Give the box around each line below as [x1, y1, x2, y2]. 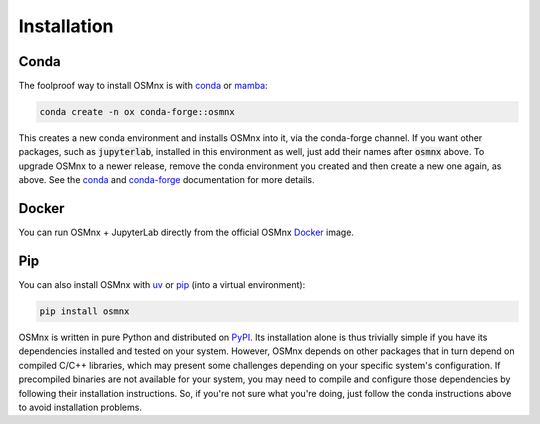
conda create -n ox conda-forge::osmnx [39, 106, 235, 118]
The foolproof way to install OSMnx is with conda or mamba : [18, 80, 269, 92]
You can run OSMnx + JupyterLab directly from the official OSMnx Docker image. [18, 226, 355, 239]
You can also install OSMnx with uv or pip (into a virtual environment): [18, 279, 306, 291]
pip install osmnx [39, 306, 130, 317]
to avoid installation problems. [18, 401, 142, 413]
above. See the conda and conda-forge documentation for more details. [18, 174, 315, 186]
